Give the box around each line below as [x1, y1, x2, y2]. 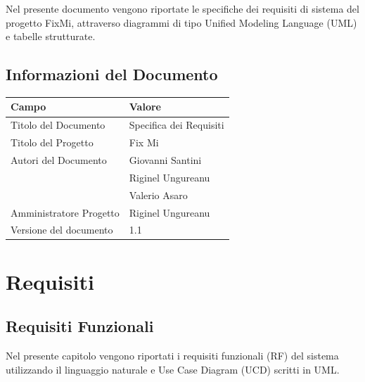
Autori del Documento [11, 153, 107, 167]
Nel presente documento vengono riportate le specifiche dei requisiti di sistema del [6, 1, 359, 15]
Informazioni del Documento [6, 63, 218, 85]
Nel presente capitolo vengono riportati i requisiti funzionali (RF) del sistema [6, 348, 339, 363]
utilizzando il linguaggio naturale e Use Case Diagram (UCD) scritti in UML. [6, 362, 340, 376]
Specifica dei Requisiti [129, 117, 224, 132]
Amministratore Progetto [11, 205, 120, 219]
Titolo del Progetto [11, 135, 94, 150]
